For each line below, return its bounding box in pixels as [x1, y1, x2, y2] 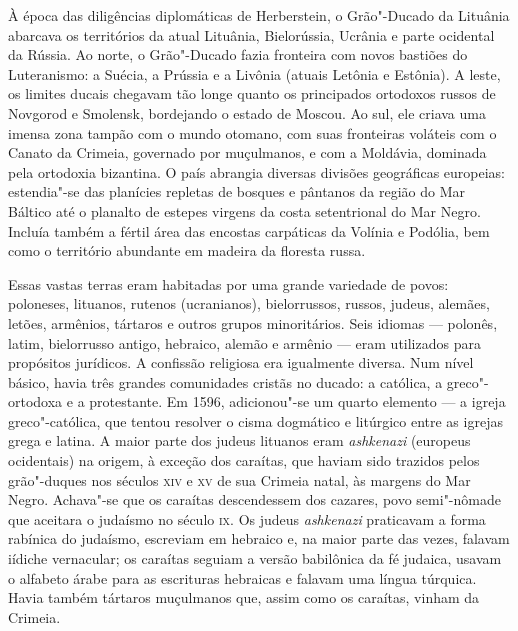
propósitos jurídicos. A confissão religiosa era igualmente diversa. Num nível [8, 352, 474, 373]
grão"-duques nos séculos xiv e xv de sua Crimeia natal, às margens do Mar [8, 469, 471, 490]
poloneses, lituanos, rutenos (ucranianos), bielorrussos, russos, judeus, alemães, [8, 293, 490, 314]
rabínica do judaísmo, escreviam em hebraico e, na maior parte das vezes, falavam [8, 528, 510, 549]
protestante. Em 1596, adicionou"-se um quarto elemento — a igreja [89, 391, 506, 412]
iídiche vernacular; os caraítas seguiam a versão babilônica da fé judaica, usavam [8, 548, 502, 569]
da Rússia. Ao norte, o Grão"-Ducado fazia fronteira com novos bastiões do [8, 44, 468, 65]
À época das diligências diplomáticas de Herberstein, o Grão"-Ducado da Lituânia [8, 5, 510, 25]
